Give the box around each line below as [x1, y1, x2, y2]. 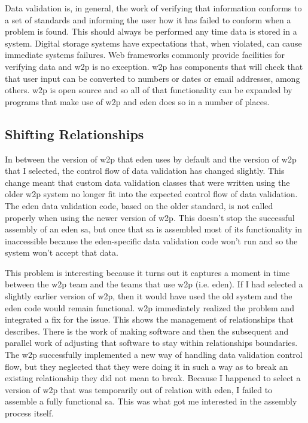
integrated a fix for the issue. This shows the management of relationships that [5, 313, 294, 326]
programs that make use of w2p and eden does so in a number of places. [5, 95, 270, 108]
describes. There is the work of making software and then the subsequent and [5, 324, 289, 337]
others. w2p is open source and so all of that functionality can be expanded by [5, 84, 292, 96]
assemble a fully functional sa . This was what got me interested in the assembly [5, 395, 297, 407]
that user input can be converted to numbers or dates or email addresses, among [5, 72, 300, 84]
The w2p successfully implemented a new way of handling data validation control [5, 348, 303, 361]
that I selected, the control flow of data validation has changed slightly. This [5, 164, 285, 177]
